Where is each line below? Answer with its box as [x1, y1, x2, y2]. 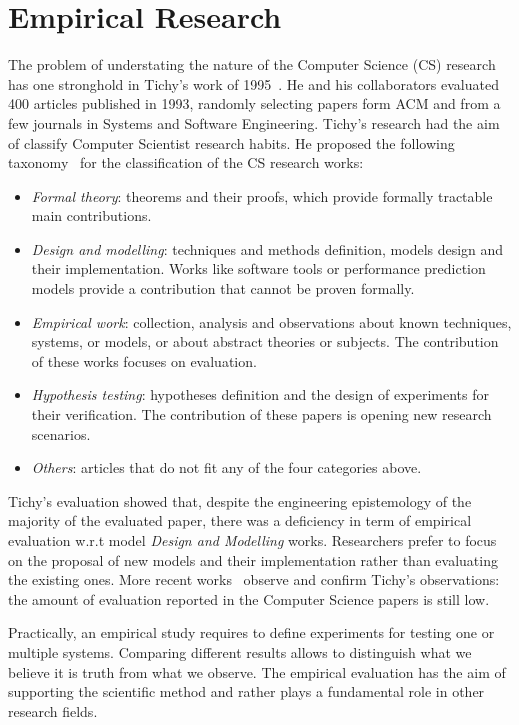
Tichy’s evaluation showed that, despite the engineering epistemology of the [8, 490, 472, 511]
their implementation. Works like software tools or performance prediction [31, 258, 486, 279]
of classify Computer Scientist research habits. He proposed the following [8, 132, 455, 153]
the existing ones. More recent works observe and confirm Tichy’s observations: [8, 569, 500, 590]
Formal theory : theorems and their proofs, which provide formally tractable [31, 185, 493, 206]
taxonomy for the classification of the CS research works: [8, 152, 364, 173]
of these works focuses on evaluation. [31, 350, 257, 371]
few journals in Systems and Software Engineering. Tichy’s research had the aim [8, 112, 500, 133]
